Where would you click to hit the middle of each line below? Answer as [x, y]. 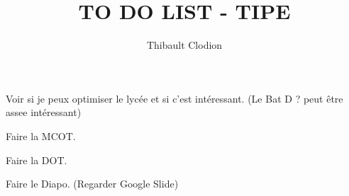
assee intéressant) [44, 112]
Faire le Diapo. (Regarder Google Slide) [92, 184]
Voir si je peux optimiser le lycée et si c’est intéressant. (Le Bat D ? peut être [174, 98]
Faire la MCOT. [41, 136]
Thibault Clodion [184, 45]
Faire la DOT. [37, 160]
